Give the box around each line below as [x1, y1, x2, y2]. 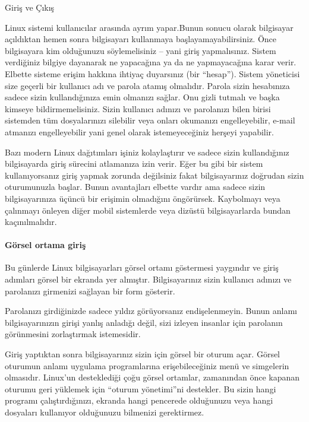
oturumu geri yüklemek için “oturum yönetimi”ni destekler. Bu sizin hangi [5, 382, 276, 395]
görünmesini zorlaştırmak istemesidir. [5, 328, 141, 340]
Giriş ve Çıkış [5, 1, 55, 13]
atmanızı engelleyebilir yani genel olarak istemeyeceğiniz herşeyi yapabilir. [5, 125, 274, 138]
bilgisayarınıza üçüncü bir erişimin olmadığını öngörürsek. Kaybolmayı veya [5, 192, 280, 204]
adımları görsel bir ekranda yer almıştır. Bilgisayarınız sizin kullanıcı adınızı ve [5, 273, 292, 285]
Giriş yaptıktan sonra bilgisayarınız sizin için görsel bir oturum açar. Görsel [5, 348, 280, 360]
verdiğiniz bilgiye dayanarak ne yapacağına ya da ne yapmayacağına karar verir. [5, 56, 297, 68]
